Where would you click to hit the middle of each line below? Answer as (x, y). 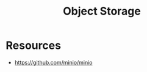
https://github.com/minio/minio (53, 62)
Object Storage (102, 11)
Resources (34, 45)
